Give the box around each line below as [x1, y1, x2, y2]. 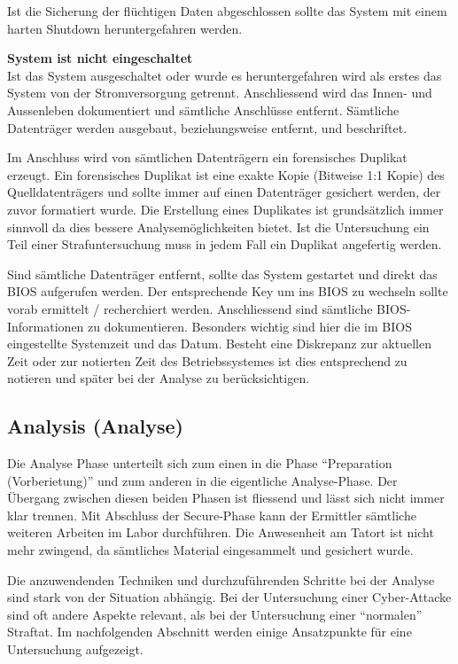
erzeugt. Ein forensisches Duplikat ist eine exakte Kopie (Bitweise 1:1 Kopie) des [7, 165, 445, 184]
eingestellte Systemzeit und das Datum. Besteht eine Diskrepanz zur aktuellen [7, 334, 431, 353]
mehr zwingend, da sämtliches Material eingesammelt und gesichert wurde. [7, 541, 414, 559]
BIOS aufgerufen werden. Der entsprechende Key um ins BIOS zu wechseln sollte [7, 282, 448, 301]
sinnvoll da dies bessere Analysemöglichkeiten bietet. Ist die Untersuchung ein [7, 217, 430, 236]
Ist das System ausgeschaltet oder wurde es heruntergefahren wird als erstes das [7, 66, 442, 84]
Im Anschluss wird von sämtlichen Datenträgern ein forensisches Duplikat [7, 148, 408, 167]
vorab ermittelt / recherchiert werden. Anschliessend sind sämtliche [7, 299, 373, 317]
